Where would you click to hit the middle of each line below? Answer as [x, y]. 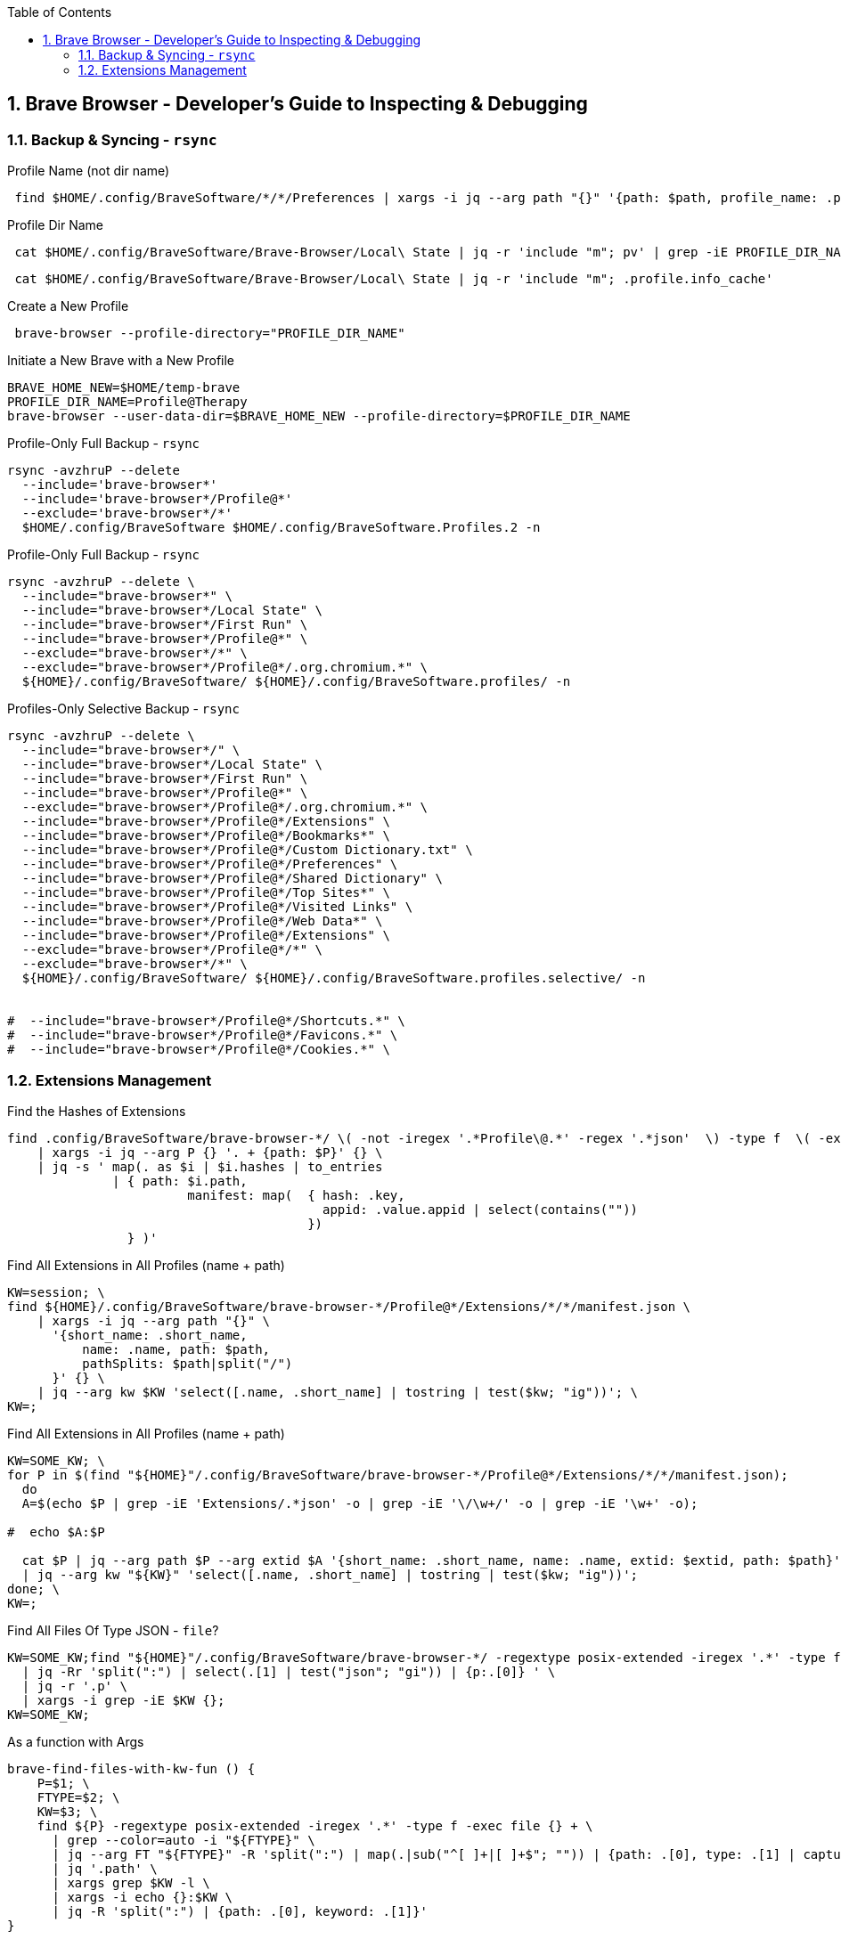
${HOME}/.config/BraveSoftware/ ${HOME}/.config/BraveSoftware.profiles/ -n [296, 682]
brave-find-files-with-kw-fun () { [131, 1768]
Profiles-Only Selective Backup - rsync [123, 709]
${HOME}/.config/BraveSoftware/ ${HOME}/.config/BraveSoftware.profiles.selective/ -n [334, 978]
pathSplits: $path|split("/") [188, 1363]
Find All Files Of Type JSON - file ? [113, 1630]
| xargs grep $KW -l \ [131, 1882]
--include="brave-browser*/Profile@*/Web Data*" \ [202, 921]
